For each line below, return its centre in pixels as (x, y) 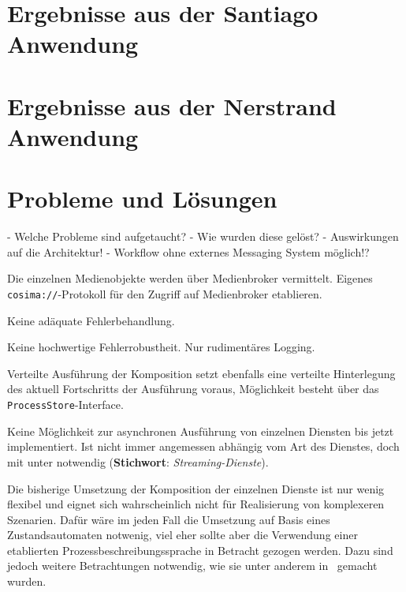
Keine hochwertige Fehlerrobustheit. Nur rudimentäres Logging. (161, 347)
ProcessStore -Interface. (65, 405)
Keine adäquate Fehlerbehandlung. (91, 320)
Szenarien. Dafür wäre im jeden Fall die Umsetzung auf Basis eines (169, 519)
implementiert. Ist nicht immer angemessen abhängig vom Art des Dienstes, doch (203, 446)
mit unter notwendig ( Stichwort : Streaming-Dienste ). (138, 461)
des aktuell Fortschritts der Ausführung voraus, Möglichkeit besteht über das (193, 389)
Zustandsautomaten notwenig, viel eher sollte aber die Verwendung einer (183, 535)
